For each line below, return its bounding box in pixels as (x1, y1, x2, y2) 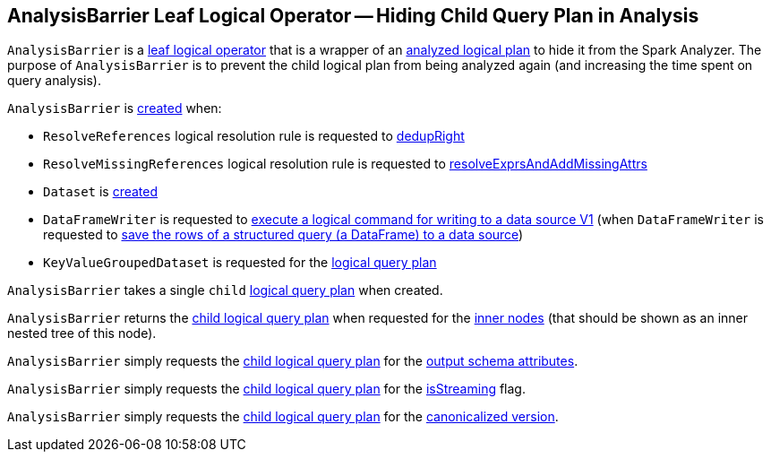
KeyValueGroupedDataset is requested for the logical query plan (43, 255, 437, 271)
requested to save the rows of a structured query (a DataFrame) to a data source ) (43, 227, 524, 243)
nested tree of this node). (7, 325, 157, 342)
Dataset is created (43, 184, 158, 200)
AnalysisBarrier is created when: (7, 100, 222, 117)
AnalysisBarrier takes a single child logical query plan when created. (7, 282, 443, 299)
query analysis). (7, 73, 101, 89)
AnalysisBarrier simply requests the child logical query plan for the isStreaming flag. (7, 381, 526, 397)
